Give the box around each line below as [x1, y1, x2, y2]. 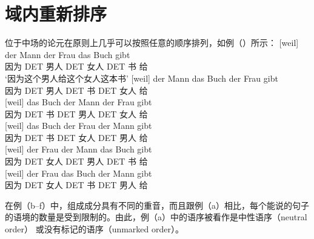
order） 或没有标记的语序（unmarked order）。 [5, 223, 184, 235]
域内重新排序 [5, 1, 107, 26]
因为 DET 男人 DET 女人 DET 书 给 [5, 60, 148, 73]
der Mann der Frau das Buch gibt [5, 48, 130, 61]
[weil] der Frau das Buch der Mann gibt [5, 166, 152, 179]
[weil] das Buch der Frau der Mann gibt [5, 119, 152, 132]
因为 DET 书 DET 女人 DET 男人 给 [5, 131, 148, 143]
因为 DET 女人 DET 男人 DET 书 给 [5, 155, 148, 168]
